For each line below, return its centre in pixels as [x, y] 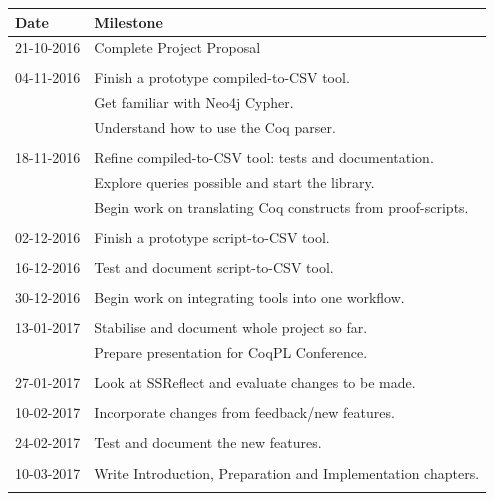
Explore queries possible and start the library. [234, 182]
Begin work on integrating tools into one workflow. [249, 297]
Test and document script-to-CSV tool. [214, 267]
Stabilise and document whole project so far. [231, 327]
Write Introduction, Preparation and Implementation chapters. [287, 472]
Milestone [128, 21]
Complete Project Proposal [177, 47]
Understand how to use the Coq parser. [215, 127]
